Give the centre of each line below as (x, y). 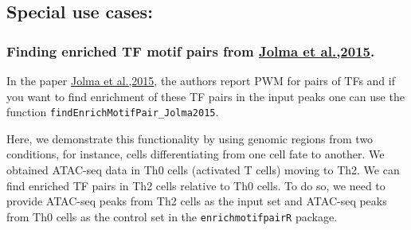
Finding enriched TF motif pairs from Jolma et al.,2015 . (191, 51)
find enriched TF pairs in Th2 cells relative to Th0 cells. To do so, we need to (196, 185)
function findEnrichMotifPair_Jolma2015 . (113, 112)
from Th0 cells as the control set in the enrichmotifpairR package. (172, 216)
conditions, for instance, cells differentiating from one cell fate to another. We (196, 154)
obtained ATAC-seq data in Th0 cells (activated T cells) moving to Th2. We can (203, 170)
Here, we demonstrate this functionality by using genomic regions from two (190, 138)
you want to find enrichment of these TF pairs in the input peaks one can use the (205, 96)
